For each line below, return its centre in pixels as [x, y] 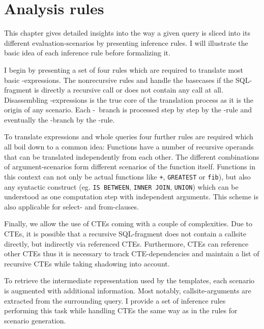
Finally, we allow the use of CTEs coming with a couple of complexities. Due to [128, 223]
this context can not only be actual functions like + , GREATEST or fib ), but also [127, 176]
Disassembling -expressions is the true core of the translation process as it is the [129, 99]
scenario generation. [35, 320]
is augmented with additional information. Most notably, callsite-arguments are [128, 290]
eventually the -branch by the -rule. [60, 119]
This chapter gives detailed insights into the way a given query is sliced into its [127, 33]
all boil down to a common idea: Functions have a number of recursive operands [129, 147]
